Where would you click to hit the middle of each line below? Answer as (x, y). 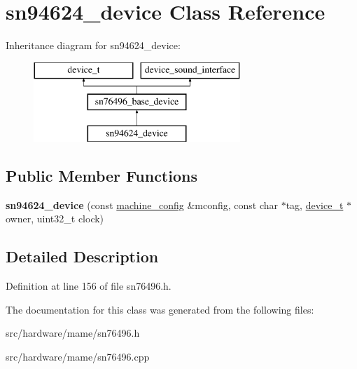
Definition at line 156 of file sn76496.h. (89, 286)
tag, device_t (315, 204)
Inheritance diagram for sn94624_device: (93, 45)
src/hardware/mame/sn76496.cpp (78, 357)
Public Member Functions (101, 176)
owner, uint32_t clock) (55, 219)
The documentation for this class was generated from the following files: (160, 309)
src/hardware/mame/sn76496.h (73, 333)
